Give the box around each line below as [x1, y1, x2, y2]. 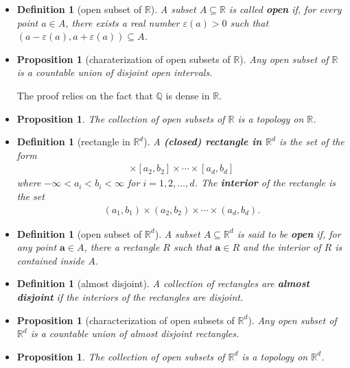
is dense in [165, 88, 210, 102]
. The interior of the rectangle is [194, 175, 336, 190]
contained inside [16, 253, 85, 267]
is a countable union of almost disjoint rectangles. [30, 326, 240, 341]
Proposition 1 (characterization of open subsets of [16, 312, 235, 327]
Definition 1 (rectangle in [16, 134, 130, 149]
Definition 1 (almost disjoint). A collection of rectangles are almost [16, 276, 310, 291]
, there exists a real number [65, 15, 180, 29]
